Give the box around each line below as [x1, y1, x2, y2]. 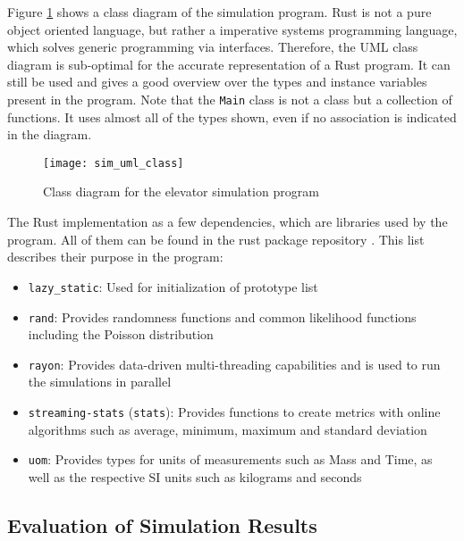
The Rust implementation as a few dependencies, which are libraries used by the [7, 212, 448, 231]
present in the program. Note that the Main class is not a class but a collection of [7, 89, 452, 108]
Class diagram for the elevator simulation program [43, 182, 319, 201]
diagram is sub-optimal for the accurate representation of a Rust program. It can [7, 54, 451, 73]
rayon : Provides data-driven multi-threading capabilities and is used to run [28, 354, 441, 373]
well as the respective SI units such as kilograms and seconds [28, 467, 362, 486]
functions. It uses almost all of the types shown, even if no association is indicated [7, 107, 457, 126]
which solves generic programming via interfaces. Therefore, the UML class [7, 37, 418, 56]
